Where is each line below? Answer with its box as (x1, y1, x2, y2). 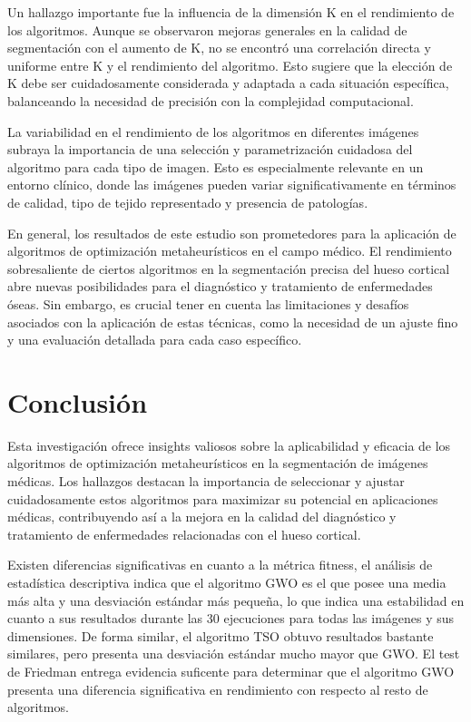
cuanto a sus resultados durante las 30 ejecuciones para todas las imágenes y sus (7, 609, 455, 628)
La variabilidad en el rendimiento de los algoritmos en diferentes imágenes (7, 122, 419, 141)
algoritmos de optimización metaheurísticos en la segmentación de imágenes (7, 454, 428, 473)
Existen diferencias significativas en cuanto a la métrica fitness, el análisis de (7, 555, 433, 574)
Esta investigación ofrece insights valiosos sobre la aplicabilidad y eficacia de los (7, 435, 451, 454)
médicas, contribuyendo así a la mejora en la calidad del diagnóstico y (7, 507, 397, 526)
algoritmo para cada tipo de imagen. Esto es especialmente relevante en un (7, 157, 424, 176)
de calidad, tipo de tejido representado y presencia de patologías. (7, 192, 368, 211)
